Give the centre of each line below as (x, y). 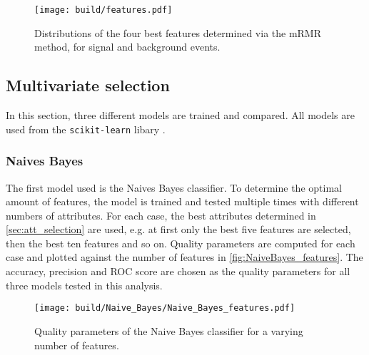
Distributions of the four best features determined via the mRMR (178, 32)
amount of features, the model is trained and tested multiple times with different (182, 201)
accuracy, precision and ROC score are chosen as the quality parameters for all (178, 271)
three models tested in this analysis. (84, 285)
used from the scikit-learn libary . (86, 129)
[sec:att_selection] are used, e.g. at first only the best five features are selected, (178, 229)
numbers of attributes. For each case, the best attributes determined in (161, 215)
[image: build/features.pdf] (103, 10)
